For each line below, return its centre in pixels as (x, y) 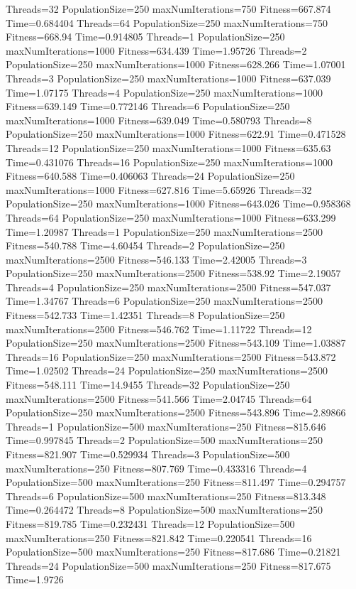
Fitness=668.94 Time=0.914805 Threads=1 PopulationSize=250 (145, 37)
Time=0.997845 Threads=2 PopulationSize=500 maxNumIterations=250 (164, 440)
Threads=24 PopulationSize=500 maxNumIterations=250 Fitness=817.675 (168, 565)
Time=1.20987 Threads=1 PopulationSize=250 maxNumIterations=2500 (164, 231)
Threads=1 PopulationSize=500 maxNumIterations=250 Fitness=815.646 (166, 426)
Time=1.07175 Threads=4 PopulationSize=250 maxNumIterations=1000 (164, 92)
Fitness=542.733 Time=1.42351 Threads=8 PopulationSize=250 (145, 315)
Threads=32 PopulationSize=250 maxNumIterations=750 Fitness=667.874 (168, 9)
